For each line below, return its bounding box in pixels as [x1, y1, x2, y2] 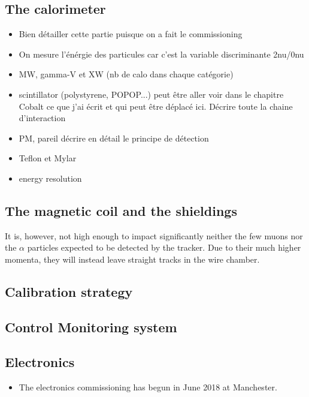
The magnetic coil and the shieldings [5, 201, 237, 219]
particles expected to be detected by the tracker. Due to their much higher [27, 241, 301, 254]
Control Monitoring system [5, 317, 177, 336]
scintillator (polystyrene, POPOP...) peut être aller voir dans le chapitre [19, 88, 284, 100]
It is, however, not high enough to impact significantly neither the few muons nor [5, 229, 303, 242]
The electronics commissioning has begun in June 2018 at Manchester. [19, 381, 277, 393]
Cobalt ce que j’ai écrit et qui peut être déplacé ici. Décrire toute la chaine [19, 100, 293, 112]
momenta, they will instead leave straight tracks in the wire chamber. [5, 252, 260, 265]
